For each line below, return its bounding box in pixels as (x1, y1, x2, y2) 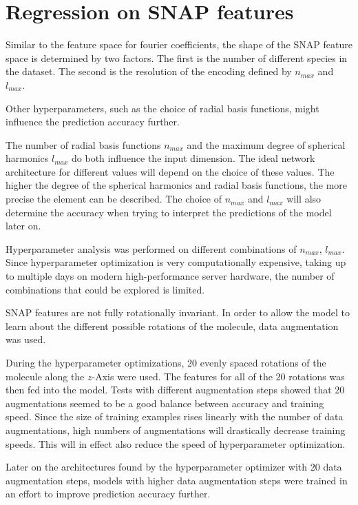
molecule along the (6, 369, 85, 383)
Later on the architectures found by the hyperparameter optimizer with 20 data (6, 460, 342, 474)
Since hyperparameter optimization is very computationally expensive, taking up (6, 255, 346, 269)
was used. (6, 332, 46, 347)
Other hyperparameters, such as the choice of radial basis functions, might (6, 101, 319, 115)
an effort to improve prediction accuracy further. (6, 486, 211, 501)
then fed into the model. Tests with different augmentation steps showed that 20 (6, 382, 345, 397)
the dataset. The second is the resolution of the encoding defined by (6, 64, 292, 79)
